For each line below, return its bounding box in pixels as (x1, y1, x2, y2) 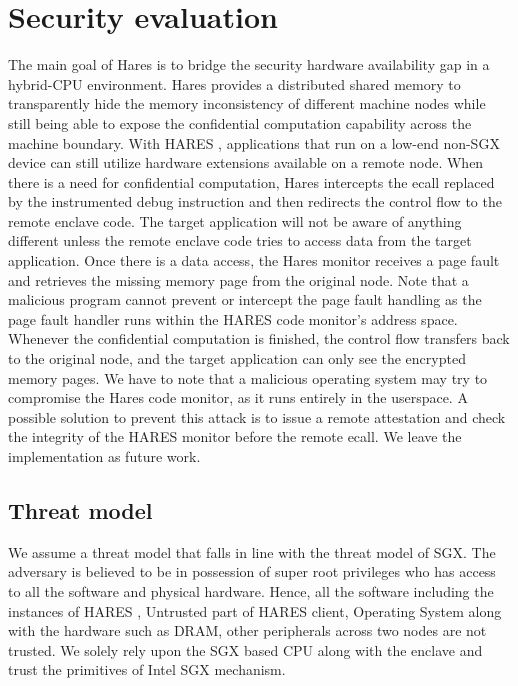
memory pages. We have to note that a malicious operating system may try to (8, 367, 488, 388)
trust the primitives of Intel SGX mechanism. (8, 659, 286, 680)
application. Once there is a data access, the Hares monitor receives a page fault (8, 250, 500, 271)
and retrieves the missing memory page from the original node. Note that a (8, 269, 469, 290)
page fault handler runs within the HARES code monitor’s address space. (8, 308, 458, 329)
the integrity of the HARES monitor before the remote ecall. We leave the (8, 426, 462, 447)
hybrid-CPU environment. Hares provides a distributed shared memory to (8, 73, 461, 94)
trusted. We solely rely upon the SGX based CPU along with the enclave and (8, 639, 483, 660)
